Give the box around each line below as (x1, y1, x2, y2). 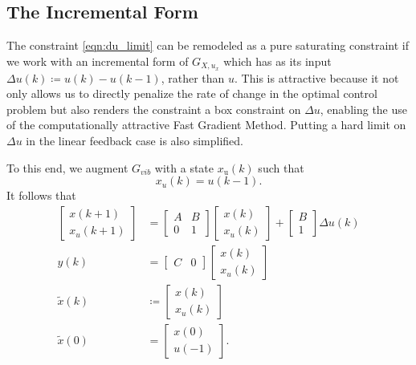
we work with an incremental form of (6, 52, 189, 69)
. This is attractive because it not (235, 69, 399, 86)
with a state (154, 159, 214, 176)
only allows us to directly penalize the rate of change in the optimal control (6, 85, 377, 102)
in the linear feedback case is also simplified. (26, 132, 243, 149)
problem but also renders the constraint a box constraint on (6, 100, 301, 117)
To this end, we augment (6, 159, 128, 176)
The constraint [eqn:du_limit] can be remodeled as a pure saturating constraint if (6, 37, 410, 54)
